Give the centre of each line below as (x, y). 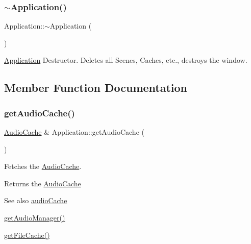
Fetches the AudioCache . (43, 166)
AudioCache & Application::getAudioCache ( (74, 132)
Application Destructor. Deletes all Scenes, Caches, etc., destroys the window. (126, 60)
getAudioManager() (35, 217)
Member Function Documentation (96, 88)
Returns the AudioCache (43, 183)
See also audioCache (36, 200)
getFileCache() (27, 235)
